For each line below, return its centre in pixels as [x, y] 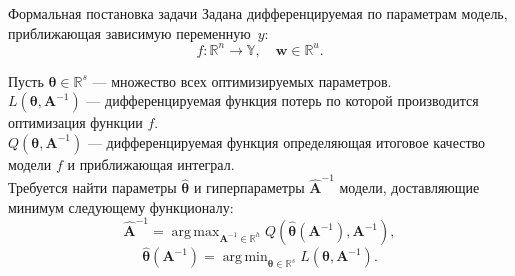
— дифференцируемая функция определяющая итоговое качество [286, 141]
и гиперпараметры [249, 187]
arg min [245, 257]
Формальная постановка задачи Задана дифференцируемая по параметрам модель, [258, 13]
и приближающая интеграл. [151, 163]
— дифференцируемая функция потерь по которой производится [282, 100]
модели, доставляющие [409, 187]
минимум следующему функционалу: [121, 206]
